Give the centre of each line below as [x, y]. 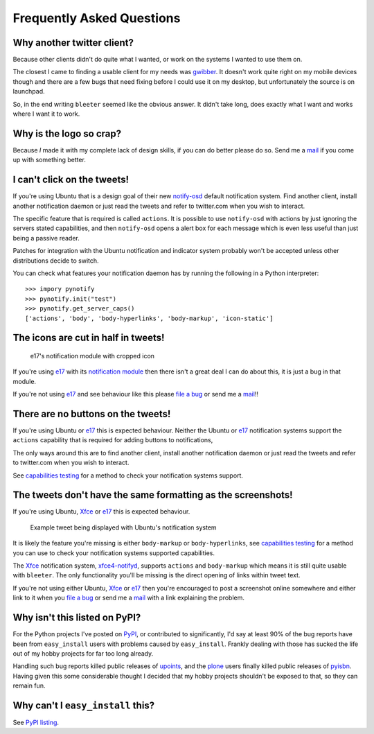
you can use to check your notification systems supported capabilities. [114, 553]
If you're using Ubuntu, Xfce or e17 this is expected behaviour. [101, 512]
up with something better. [50, 160]
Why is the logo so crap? [67, 133]
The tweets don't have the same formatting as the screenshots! [153, 495]
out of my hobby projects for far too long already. [83, 653]
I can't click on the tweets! [71, 180]
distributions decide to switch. [56, 261]
